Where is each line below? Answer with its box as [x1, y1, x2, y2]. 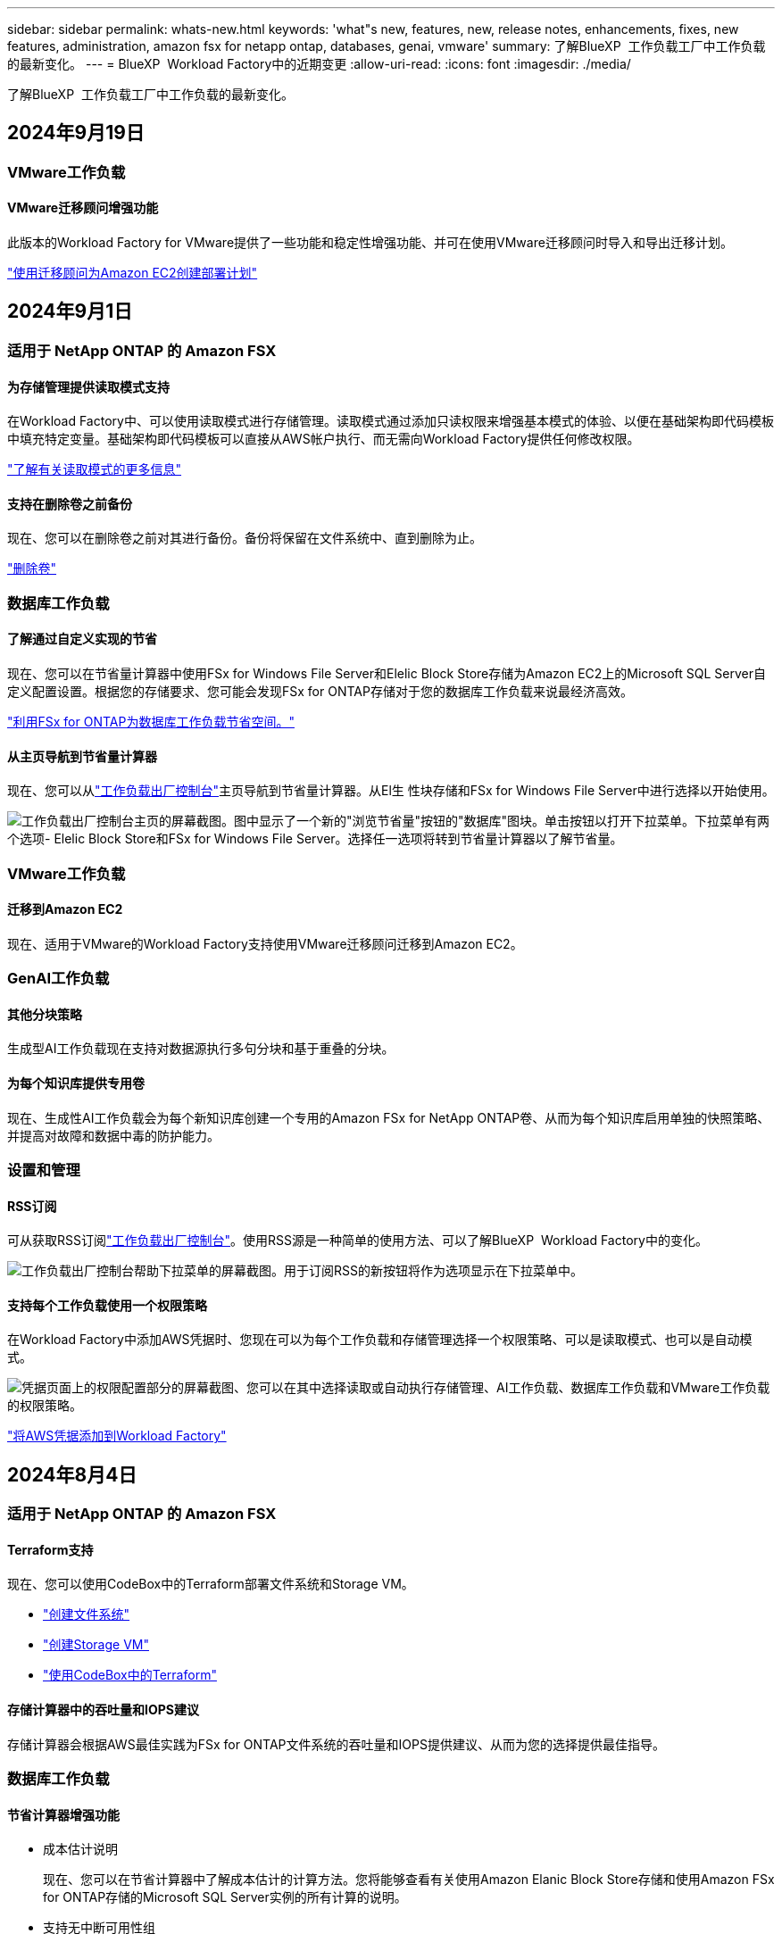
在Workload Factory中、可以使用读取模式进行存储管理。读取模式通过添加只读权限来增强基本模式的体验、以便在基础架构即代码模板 [7, 413, 774, 429]
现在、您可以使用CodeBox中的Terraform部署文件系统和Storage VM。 [7, 1576, 414, 1592]
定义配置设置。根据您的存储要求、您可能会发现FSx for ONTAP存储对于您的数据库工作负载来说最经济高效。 [7, 683, 633, 699]
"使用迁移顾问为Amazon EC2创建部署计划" [7, 265, 258, 281]
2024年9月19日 [7, 121, 145, 145]
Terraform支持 [7, 1541, 94, 1557]
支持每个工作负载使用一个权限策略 [7, 1297, 207, 1313]
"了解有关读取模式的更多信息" [7, 461, 182, 477]
